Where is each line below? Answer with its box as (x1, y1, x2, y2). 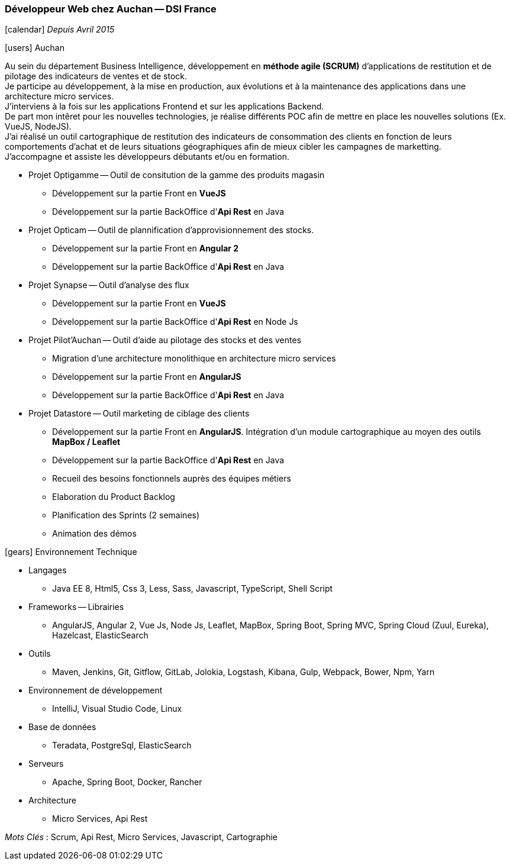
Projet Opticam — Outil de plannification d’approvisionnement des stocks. (28, 225, 314, 235)
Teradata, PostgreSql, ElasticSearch (52, 740, 192, 751)
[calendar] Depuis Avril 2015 (5, 24, 115, 35)
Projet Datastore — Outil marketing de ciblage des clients (28, 408, 250, 419)
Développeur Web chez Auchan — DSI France (5, 3, 217, 15)
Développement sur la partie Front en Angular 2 (52, 243, 239, 254)
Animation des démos (52, 528, 137, 539)
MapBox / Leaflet (52, 437, 121, 447)
